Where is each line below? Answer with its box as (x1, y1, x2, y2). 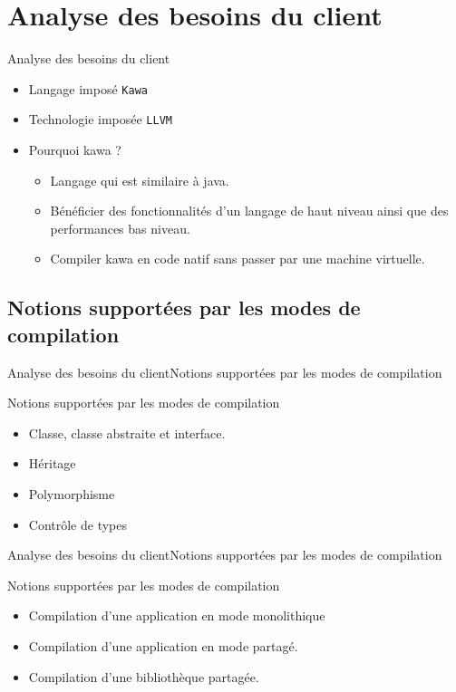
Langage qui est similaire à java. (50, 170, 229, 189)
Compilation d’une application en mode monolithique (28, 606, 325, 625)
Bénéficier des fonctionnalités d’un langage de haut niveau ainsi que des (50, 201, 449, 220)
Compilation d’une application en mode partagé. (28, 636, 298, 655)
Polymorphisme (28, 484, 115, 503)
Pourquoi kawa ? (28, 140, 121, 159)
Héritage (28, 454, 76, 473)
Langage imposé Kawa (28, 79, 148, 98)
